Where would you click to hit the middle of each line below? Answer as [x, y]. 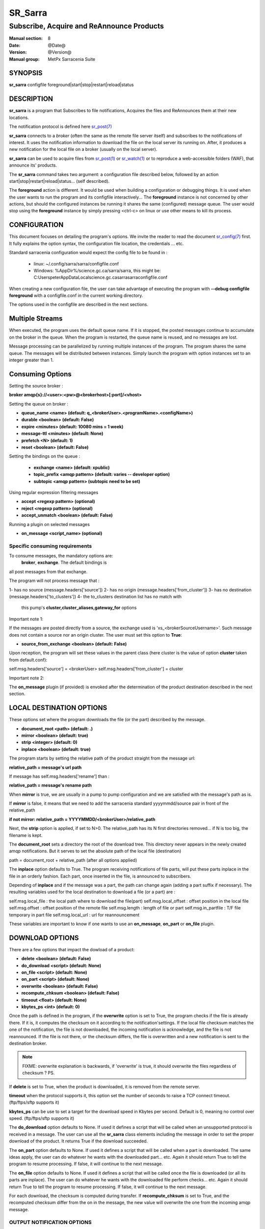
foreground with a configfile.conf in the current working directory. [76, 295]
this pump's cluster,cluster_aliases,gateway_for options [79, 608]
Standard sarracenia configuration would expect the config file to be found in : [88, 253]
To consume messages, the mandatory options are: [61, 556]
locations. [19, 117]
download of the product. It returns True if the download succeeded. [79, 1141]
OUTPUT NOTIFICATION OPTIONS [50, 1222]
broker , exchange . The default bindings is [64, 562]
